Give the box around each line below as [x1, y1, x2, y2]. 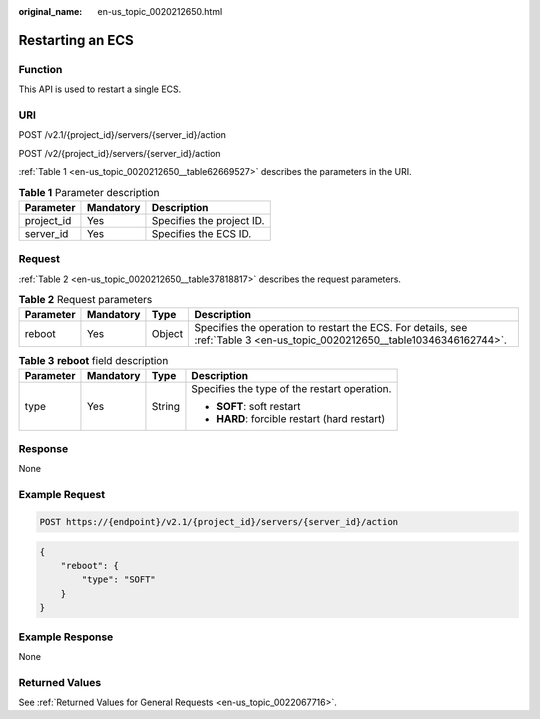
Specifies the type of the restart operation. [191, 381, 392, 395]
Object [151, 327, 184, 341]
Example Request [18, 488, 105, 502]
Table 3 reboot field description [18, 353, 169, 367]
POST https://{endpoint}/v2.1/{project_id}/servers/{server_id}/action [39, 516, 399, 528]
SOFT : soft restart [216, 399, 301, 413]
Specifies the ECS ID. [151, 226, 252, 240]
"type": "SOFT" [81, 574, 157, 585]
